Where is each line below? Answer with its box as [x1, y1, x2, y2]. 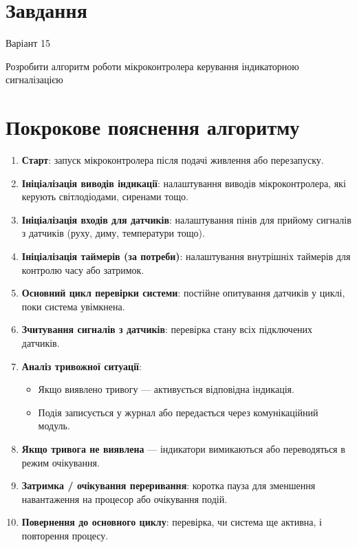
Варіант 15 [6, 36, 50, 50]
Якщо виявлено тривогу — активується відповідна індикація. [38, 382, 294, 396]
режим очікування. [21, 455, 100, 469]
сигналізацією [6, 72, 63, 87]
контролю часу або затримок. [21, 262, 144, 277]
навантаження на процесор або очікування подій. [21, 491, 228, 506]
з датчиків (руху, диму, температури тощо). [21, 226, 205, 240]
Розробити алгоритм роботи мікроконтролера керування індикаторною [6, 58, 299, 73]
